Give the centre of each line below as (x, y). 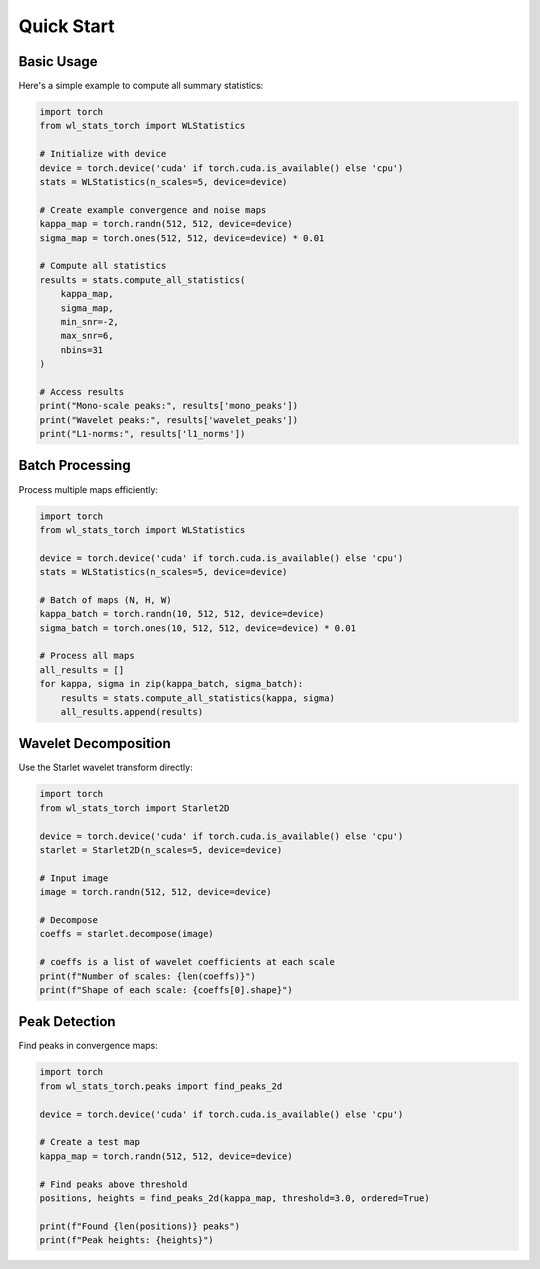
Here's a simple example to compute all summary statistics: (141, 86)
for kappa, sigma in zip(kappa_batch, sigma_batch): (171, 684)
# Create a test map (89, 1142)
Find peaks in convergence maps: (88, 1046)
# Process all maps (87, 656)
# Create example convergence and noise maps (153, 209)
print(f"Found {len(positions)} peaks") (139, 1226)
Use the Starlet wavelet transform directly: (106, 767)
